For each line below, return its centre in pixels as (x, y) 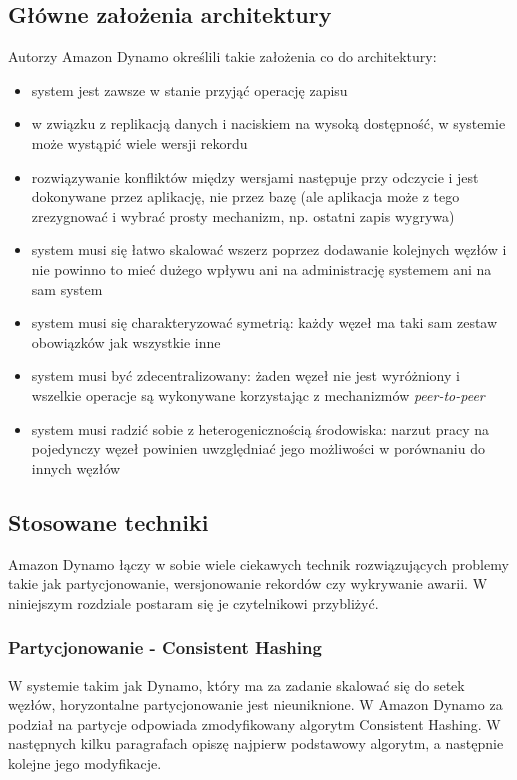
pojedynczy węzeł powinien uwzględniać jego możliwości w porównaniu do (258, 448)
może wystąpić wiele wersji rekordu (139, 142)
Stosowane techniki (108, 521)
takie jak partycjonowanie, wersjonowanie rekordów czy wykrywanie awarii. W (248, 583)
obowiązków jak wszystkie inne (126, 341)
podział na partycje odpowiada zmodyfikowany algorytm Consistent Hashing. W (254, 723)
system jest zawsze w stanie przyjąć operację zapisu (189, 89)
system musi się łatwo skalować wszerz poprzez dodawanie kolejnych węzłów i (269, 249)
